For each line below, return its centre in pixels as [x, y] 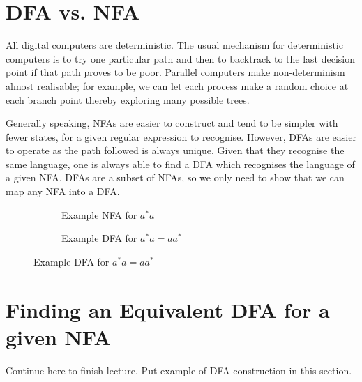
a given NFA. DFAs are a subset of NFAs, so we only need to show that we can [175, 177]
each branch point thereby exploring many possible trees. [128, 99]
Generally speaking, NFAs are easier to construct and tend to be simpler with [172, 123]
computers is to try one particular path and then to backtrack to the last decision [181, 58]
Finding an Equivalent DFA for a [168, 309]
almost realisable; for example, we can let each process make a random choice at [177, 85]
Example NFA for [99, 214]
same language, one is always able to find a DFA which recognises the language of [180, 163]
